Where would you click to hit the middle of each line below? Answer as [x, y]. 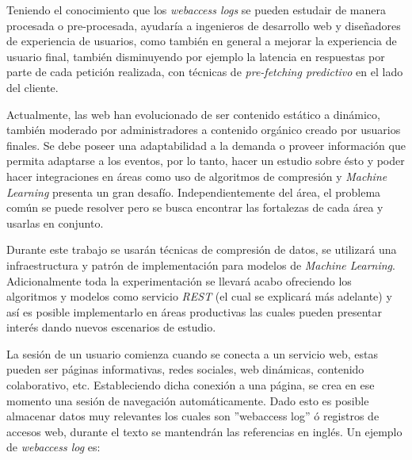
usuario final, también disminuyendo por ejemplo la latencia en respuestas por [196, 56]
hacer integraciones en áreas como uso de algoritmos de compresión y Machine [197, 176]
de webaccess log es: [53, 447]
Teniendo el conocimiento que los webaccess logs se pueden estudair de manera [196, 10]
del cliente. [32, 87]
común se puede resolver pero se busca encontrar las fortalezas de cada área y [195, 207]
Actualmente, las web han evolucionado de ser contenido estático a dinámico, [193, 114]
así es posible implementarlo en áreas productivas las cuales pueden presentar [195, 311]
